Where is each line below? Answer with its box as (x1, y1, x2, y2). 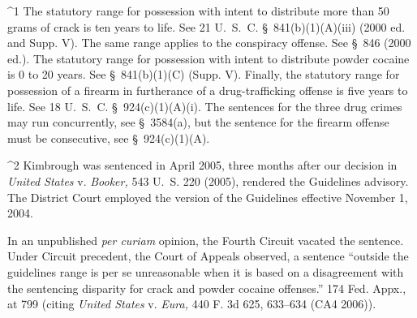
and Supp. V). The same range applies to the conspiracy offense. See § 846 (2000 (7, 34, 411, 51)
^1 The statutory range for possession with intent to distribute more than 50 (7, 2, 389, 19)
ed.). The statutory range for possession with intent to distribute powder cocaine (7, 49, 410, 67)
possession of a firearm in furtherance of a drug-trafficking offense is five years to (7, 81, 408, 98)
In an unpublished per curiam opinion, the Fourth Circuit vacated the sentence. (7, 231, 404, 248)
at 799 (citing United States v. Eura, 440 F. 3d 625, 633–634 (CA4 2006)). (7, 295, 376, 312)
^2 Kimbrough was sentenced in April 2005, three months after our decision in (7, 157, 398, 174)
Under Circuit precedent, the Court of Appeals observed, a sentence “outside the (7, 247, 409, 264)
